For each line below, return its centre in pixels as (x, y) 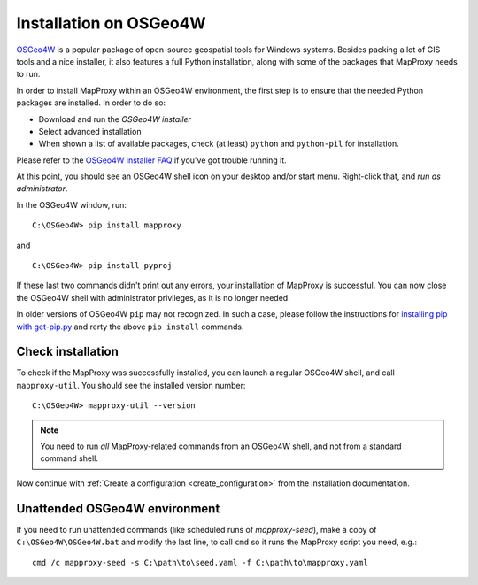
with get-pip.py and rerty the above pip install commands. (130, 327)
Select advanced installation (90, 131)
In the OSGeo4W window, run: (72, 204)
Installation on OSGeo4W (112, 23)
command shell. (69, 458)
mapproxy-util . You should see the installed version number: (131, 385)
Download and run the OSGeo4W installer (115, 119)
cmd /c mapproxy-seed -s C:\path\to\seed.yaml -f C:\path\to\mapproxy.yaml (200, 562)
